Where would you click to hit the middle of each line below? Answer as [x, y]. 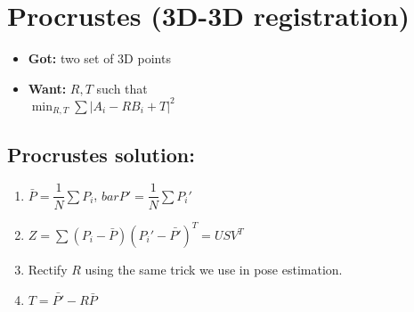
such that [122, 88]
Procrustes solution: [101, 154]
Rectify [48, 270]
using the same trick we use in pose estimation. [214, 270]
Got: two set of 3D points [99, 58]
